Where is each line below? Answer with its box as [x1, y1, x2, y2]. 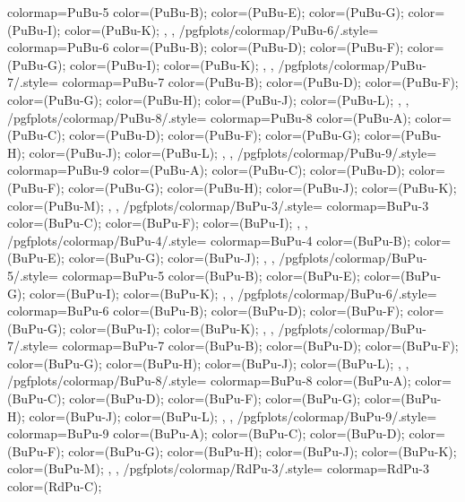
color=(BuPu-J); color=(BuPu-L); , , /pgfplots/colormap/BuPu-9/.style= [29, 406, 437, 425]
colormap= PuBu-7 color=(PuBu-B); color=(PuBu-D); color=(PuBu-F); [62, 73, 459, 91]
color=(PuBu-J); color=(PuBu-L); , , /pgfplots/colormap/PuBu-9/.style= [29, 143, 437, 161]
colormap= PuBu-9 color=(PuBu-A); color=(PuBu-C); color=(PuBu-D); [7, 160, 405, 179]
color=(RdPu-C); [7, 477, 102, 496]
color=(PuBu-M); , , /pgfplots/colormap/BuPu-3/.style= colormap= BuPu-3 [7, 195, 429, 214]
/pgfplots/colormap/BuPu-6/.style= [237, 283, 437, 302]
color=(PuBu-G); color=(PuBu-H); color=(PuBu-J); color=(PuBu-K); [68, 177, 457, 196]
